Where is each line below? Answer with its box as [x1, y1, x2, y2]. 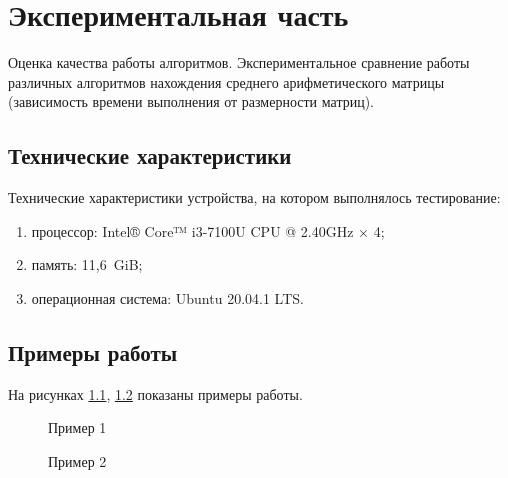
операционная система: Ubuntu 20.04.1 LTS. [31, 287, 304, 308]
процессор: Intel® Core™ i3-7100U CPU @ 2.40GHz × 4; [31, 220, 385, 241]
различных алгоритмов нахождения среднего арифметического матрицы [8, 71, 445, 92]
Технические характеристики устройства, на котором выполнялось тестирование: [8, 187, 501, 208]
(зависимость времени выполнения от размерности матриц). [8, 91, 375, 112]
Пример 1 [48, 417, 107, 438]
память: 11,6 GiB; [31, 254, 143, 275]
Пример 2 [48, 450, 107, 471]
